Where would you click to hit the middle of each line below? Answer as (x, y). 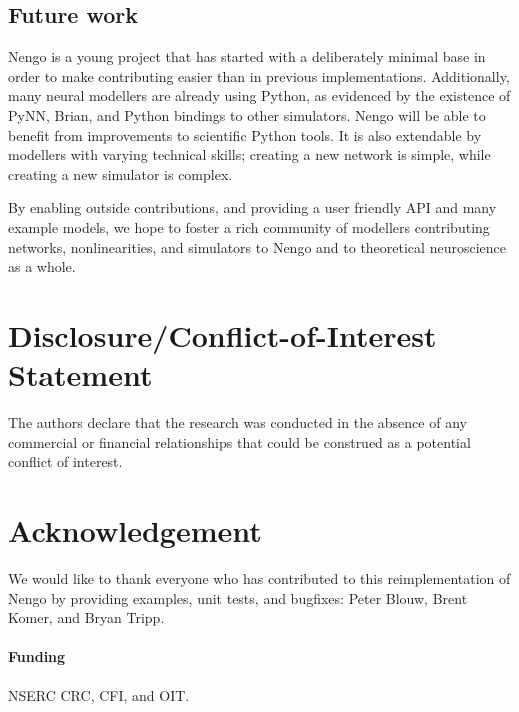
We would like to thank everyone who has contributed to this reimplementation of (259, 577)
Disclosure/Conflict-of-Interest (222, 334)
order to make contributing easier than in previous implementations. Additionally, (259, 75)
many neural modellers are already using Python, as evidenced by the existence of (259, 95)
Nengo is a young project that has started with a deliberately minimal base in (247, 56)
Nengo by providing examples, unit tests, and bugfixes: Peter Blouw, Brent (238, 597)
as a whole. (42, 266)
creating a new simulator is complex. (120, 173)
